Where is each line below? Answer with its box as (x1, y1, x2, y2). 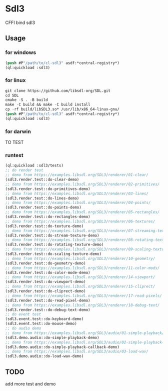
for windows (5, 49, 36, 56)
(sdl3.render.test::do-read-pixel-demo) (5, 298, 91, 303)
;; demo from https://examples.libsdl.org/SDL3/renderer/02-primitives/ (5, 181, 160, 186)
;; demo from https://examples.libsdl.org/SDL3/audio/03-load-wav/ (5, 349, 149, 354)
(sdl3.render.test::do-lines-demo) (5, 195, 79, 200)
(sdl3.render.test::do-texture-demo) (5, 223, 84, 228)
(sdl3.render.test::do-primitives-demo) (5, 186, 91, 191)
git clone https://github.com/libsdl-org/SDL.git (5, 88, 111, 93)
